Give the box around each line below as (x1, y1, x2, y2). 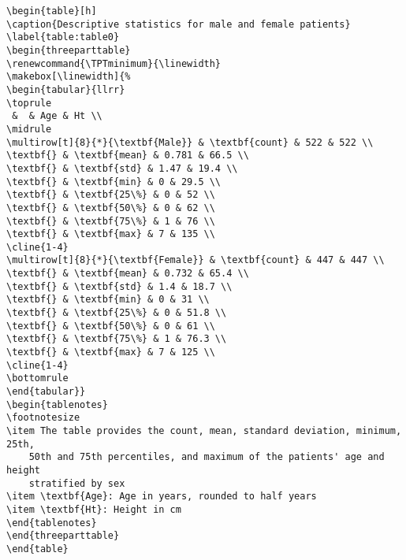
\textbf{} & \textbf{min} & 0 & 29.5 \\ (6, 176, 222, 187)
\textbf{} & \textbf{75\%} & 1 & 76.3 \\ (6, 333, 227, 345)
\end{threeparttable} (6, 530, 120, 542)
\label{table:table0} (6, 32, 120, 43)
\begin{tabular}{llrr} (6, 83, 125, 95)
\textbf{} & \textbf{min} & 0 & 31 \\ (6, 294, 210, 306)
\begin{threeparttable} (6, 44, 131, 56)
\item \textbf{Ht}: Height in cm (6, 503, 181, 515)
